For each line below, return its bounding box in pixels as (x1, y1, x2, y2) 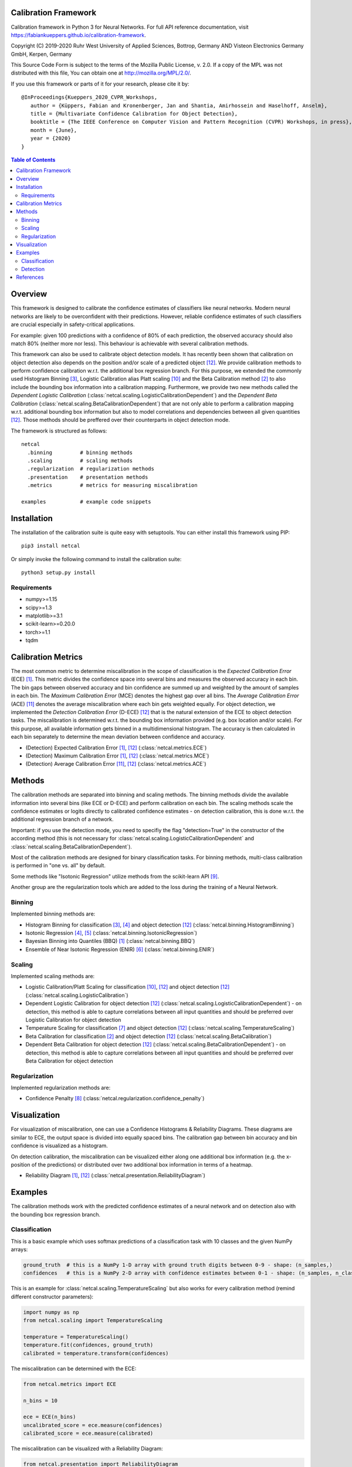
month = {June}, (30, 127, 77, 133)
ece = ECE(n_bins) (23, 1414, 76, 1420)
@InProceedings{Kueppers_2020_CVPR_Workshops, (21, 94, 158, 101)
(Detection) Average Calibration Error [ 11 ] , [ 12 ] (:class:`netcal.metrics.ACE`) (25, 760, 207, 768)
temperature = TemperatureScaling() (23, 1334, 129, 1340)
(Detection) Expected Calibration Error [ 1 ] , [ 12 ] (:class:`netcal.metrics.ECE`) (25, 744, 207, 751)
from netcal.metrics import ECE (23, 1381, 117, 1387)
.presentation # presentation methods (27, 474, 148, 481)
